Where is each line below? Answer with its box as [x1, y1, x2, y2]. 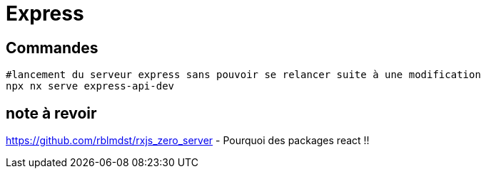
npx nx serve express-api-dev [6, 80, 175, 92]
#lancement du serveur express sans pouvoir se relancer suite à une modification [6, 69, 481, 81]
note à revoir [6, 104, 97, 122]
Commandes [6, 38, 98, 57]
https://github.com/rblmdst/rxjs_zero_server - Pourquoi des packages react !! [6, 134, 370, 147]
